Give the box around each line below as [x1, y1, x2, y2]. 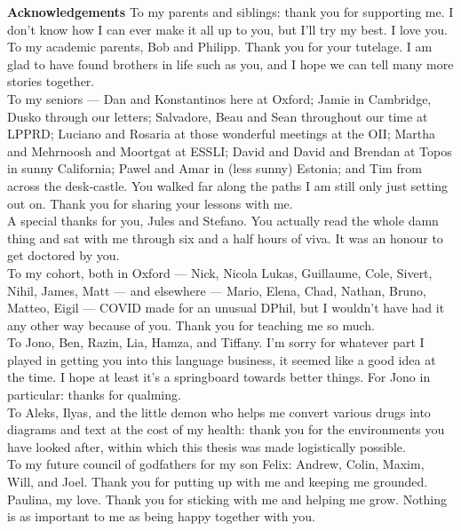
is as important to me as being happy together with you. [7, 507, 315, 526]
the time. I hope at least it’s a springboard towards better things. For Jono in [7, 368, 431, 386]
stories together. [7, 72, 95, 91]
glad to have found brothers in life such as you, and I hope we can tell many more [7, 54, 454, 73]
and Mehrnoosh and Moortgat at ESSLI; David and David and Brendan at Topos [7, 141, 452, 160]
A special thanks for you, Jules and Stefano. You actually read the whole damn [7, 211, 439, 230]
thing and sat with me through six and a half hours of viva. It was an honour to [7, 228, 443, 247]
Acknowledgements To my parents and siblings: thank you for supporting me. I [7, 3, 454, 20]
